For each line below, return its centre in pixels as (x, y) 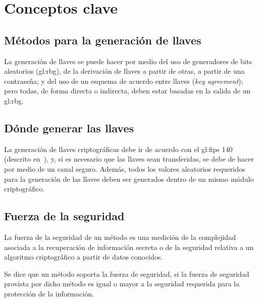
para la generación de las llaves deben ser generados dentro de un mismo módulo (129, 179)
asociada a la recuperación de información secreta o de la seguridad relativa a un (129, 247)
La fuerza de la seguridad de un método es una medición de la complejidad (120, 237)
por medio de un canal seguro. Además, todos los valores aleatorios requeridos (125, 168)
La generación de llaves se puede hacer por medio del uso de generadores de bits (128, 61)
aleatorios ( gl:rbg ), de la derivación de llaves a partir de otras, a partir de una (124, 71)
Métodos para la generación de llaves (103, 40)
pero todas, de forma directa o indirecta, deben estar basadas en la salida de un (127, 91)
